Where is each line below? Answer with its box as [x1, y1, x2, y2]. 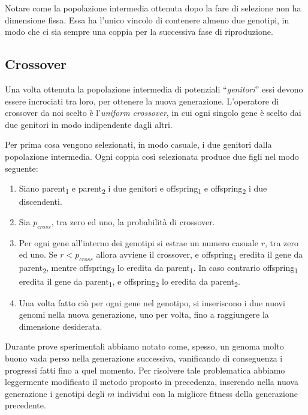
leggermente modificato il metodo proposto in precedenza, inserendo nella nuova [5, 375, 298, 388]
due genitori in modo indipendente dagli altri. [5, 118, 173, 130]
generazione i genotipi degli [5, 387, 105, 399]
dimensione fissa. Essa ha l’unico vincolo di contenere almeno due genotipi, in [5, 13, 289, 26]
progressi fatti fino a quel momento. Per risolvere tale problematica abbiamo [5, 363, 285, 376]
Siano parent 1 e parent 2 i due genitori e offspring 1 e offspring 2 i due [19, 182, 267, 196]
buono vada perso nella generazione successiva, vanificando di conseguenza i [5, 352, 283, 364]
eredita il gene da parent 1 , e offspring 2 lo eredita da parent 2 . [19, 274, 240, 289]
